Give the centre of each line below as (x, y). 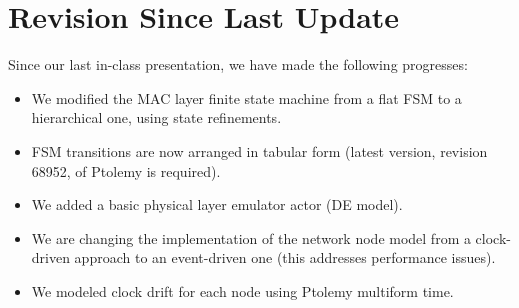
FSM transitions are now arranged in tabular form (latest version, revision (259, 150)
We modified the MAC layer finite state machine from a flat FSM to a (246, 97)
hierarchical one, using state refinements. (156, 117)
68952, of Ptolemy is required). (126, 170)
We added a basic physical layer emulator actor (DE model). (217, 204)
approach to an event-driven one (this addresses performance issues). (285, 257)
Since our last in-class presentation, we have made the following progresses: (238, 64)
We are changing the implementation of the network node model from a (251, 237)
